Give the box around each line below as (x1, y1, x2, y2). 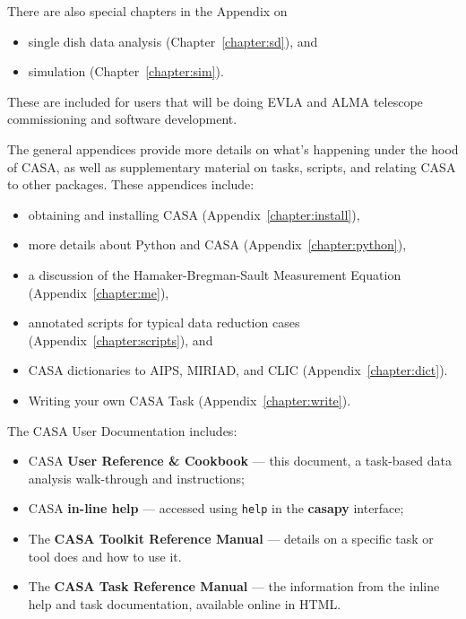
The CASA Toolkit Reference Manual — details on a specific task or (28, 528, 434, 547)
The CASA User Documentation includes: (7, 421, 237, 440)
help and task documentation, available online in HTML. (28, 594, 341, 613)
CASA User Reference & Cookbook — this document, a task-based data (28, 451, 453, 470)
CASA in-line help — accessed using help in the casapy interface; (28, 499, 404, 518)
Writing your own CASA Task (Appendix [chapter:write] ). (28, 390, 351, 409)
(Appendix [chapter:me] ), (28, 283, 169, 301)
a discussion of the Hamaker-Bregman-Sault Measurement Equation (28, 265, 401, 283)
